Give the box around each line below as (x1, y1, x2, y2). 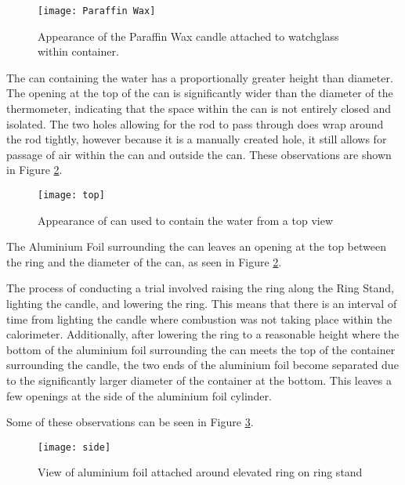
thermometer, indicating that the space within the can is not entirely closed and (6, 100, 392, 117)
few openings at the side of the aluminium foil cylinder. (6, 387, 272, 404)
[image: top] (38, 190, 105, 201)
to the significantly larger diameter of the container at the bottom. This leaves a (6, 372, 392, 388)
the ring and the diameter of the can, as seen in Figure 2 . (6, 253, 282, 270)
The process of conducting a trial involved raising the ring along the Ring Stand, (6, 280, 394, 296)
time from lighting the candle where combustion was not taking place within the (6, 310, 392, 327)
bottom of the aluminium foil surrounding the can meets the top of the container (6, 341, 396, 357)
